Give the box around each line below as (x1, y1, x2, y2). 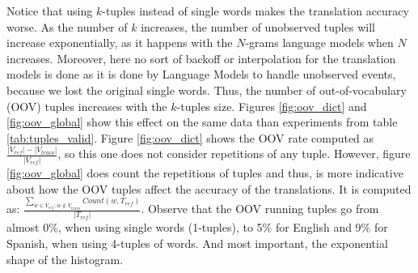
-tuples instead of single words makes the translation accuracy (102, 2, 409, 19)
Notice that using (6, 2, 93, 19)
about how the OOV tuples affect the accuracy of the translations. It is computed (6, 180, 412, 197)
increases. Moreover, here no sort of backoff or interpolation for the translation (6, 49, 396, 66)
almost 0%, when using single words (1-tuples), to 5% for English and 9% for (6, 219, 388, 236)
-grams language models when (245, 34, 394, 51)
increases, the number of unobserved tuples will (141, 18, 375, 35)
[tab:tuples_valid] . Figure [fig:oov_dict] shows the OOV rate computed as (6, 129, 374, 146)
